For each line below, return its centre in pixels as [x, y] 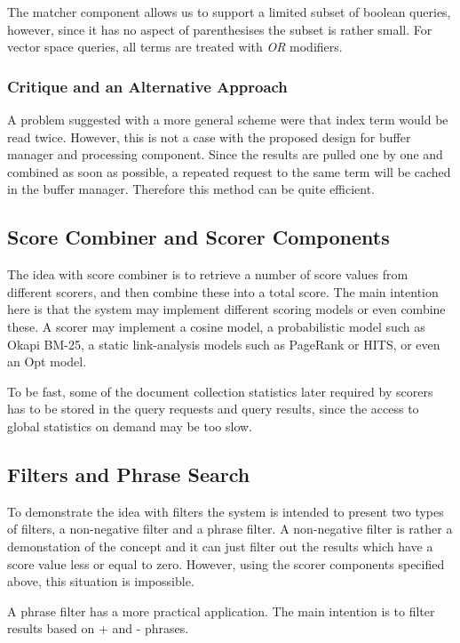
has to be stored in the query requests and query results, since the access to [213, 409]
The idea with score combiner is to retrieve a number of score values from [208, 274]
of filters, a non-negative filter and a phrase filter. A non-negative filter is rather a [230, 529]
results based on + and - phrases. [98, 628]
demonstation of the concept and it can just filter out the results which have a [220, 546]
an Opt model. [47, 362]
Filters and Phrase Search [129, 474]
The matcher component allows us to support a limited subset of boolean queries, [229, 12]
